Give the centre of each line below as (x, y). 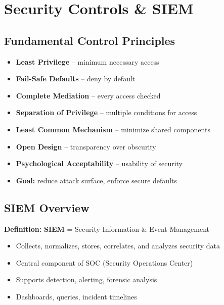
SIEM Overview (47, 207)
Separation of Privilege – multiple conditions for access (106, 112)
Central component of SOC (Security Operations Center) (104, 262)
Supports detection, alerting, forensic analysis (86, 279)
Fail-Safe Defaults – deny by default (76, 79)
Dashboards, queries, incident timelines (76, 296)
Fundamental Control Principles (90, 40)
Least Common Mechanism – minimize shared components (113, 129)
